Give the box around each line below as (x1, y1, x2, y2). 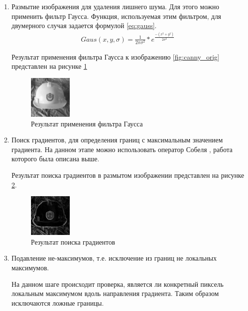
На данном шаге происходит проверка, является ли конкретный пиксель (11, 279, 224, 289)
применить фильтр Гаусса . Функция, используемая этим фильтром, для (11, 11, 221, 21)
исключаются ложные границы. (11, 297, 104, 308)
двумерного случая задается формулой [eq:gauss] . (11, 20, 157, 31)
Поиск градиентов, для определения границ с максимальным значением (11, 135, 223, 145)
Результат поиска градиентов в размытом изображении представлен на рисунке (11, 170, 244, 180)
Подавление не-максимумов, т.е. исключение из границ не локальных (11, 253, 217, 263)
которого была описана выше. (11, 154, 99, 164)
